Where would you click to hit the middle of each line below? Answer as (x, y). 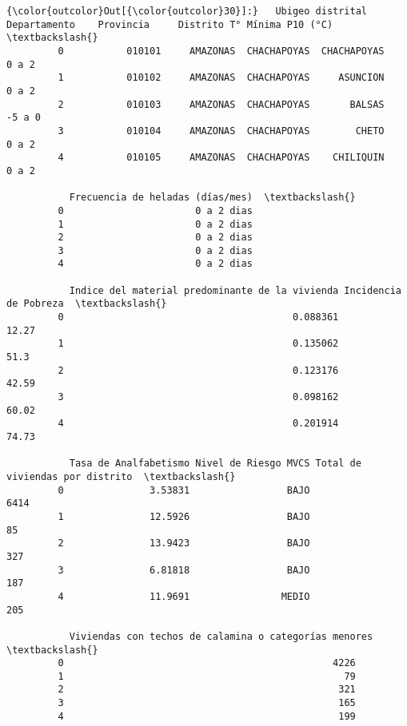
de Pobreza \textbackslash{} (87, 304)
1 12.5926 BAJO (184, 516)
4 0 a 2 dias (155, 264)
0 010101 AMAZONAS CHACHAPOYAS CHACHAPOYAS (221, 51)
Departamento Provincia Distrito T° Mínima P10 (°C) (170, 24)
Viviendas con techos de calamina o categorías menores (221, 636)
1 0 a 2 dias (155, 224)
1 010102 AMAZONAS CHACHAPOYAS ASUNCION (221, 78)
